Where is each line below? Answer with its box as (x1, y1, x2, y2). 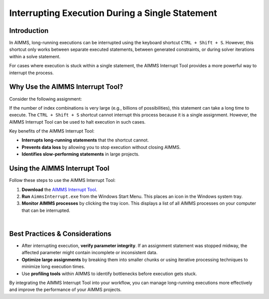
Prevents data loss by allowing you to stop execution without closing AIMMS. (21, 144, 181, 150)
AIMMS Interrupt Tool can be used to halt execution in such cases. (9, 119, 146, 125)
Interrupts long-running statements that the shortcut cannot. (21, 137, 149, 143)
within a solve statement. (9, 53, 61, 59)
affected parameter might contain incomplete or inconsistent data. (21, 250, 158, 256)
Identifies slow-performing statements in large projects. (21, 151, 139, 157)
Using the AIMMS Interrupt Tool (9, 164, 110, 173)
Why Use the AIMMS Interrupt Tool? (9, 83, 124, 91)
